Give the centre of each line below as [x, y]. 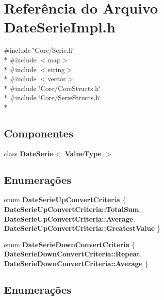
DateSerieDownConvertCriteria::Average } [76, 263]
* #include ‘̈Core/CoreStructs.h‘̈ [52, 88]
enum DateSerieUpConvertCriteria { [65, 200]
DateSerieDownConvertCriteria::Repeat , [73, 254]
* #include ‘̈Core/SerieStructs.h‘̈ [53, 97]
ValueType [83, 153]
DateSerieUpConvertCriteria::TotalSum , [73, 209]
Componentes [39, 133]
